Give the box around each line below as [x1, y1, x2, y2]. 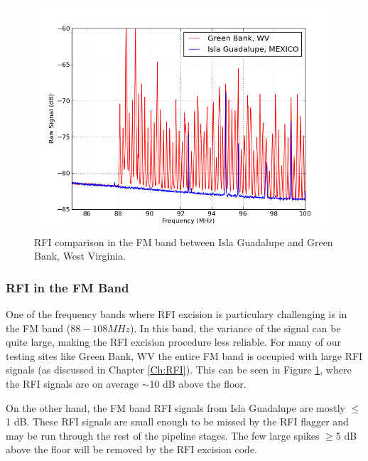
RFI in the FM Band [6, 278, 129, 296]
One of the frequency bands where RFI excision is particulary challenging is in [6, 307, 347, 321]
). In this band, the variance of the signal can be [130, 320, 341, 335]
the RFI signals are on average [6, 376, 139, 391]
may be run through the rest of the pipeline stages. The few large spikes [6, 428, 320, 443]
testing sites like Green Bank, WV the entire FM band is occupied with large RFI [6, 348, 363, 363]
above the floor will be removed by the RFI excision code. [6, 442, 258, 457]
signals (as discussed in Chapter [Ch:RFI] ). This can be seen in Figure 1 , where [6, 362, 352, 377]
